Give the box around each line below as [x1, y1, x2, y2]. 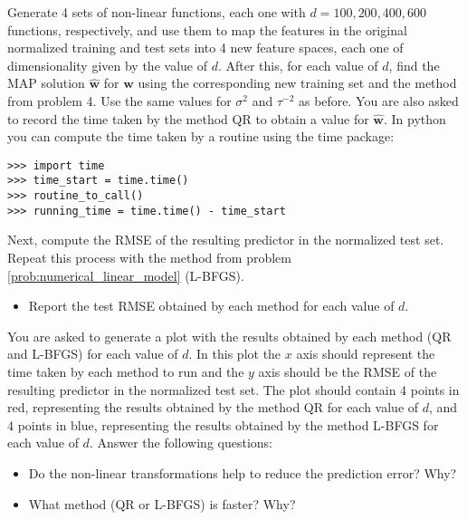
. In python [384, 109, 446, 128]
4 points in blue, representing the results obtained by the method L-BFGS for [7, 415, 439, 434]
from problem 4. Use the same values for [7, 91, 232, 110]
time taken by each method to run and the [7, 361, 244, 380]
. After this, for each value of [217, 55, 378, 74]
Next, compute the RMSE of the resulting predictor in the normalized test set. [7, 230, 444, 249]
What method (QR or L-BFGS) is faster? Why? [28, 494, 296, 513]
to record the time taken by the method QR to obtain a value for [7, 109, 369, 128]
